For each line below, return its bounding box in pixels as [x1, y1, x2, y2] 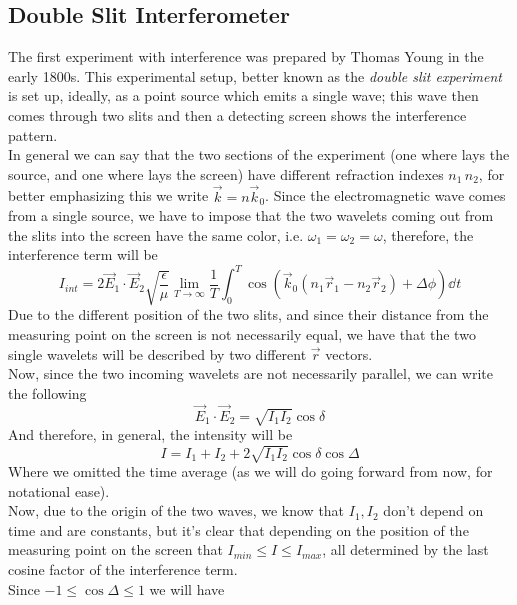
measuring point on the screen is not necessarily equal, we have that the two [8, 323, 476, 344]
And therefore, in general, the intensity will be [8, 423, 293, 444]
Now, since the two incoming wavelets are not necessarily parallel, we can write [8, 363, 493, 384]
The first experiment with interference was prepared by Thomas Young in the [8, 46, 484, 67]
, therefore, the [382, 224, 474, 245]
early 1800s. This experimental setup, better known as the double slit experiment [8, 65, 502, 86]
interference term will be [8, 244, 158, 265]
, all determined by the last [322, 539, 489, 560]
